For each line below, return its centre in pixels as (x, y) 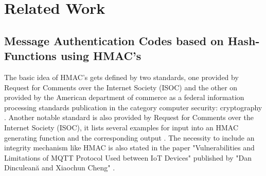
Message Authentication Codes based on (114, 40)
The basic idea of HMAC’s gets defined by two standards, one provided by (121, 77)
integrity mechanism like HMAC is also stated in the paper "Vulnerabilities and (129, 148)
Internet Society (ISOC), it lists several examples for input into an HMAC (121, 127)
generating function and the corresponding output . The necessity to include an (129, 137)
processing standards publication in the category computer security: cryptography (133, 107)
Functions (30, 56)
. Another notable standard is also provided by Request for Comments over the (129, 117)
